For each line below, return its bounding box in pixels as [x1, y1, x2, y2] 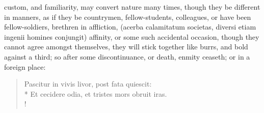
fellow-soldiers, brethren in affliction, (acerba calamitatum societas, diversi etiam [4, 21, 256, 32]
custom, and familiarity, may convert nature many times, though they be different [4, 2, 260, 12]
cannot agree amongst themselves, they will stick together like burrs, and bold [4, 41, 248, 52]
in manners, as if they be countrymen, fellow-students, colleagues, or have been [4, 11, 251, 22]
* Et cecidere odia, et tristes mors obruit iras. [24, 88, 167, 99]
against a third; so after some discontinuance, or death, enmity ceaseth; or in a [4, 51, 250, 62]
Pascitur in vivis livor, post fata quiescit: [24, 78, 152, 89]
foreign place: [4, 61, 46, 72]
